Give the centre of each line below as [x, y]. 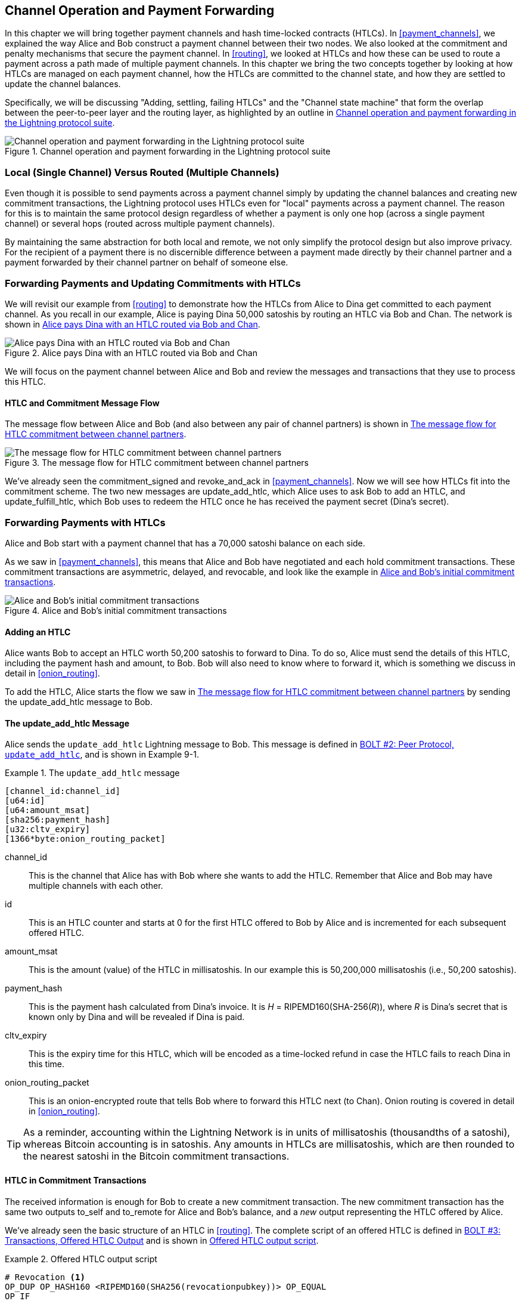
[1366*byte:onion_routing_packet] [85, 839]
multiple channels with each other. [96, 886]
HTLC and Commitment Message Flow [82, 403]
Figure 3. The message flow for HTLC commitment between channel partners [157, 463]
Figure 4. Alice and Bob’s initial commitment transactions [116, 610]
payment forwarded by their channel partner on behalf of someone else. [147, 262]
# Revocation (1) [45, 1277]
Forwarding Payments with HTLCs [85, 522]
